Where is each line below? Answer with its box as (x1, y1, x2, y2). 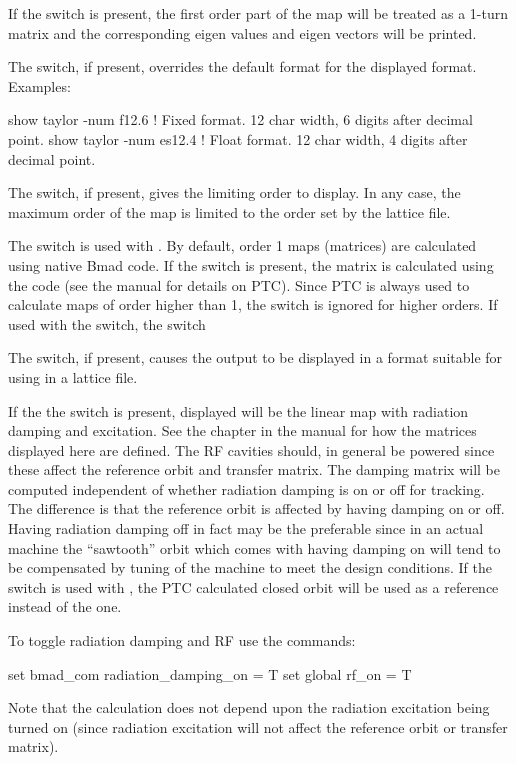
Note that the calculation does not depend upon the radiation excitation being (8, 697, 490, 718)
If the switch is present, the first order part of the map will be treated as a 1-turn (8, 3, 508, 23)
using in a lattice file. (8, 366, 138, 387)
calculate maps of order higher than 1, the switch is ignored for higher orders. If (8, 294, 498, 315)
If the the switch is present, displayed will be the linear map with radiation (8, 400, 469, 421)
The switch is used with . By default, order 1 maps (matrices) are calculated (8, 235, 477, 256)
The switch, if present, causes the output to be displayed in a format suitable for (8, 347, 503, 368)
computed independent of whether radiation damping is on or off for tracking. (8, 478, 485, 499)
